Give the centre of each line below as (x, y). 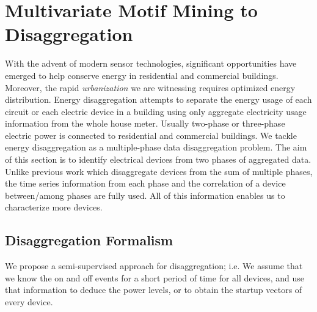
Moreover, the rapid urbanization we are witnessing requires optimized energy (150, 87)
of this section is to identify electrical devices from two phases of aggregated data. (158, 159)
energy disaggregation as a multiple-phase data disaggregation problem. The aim (156, 147)
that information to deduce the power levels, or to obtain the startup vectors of (154, 290)
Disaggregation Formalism (89, 240)
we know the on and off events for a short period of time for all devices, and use (155, 277)
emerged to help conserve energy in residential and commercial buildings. (142, 75)
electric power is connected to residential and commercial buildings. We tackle (151, 135)
